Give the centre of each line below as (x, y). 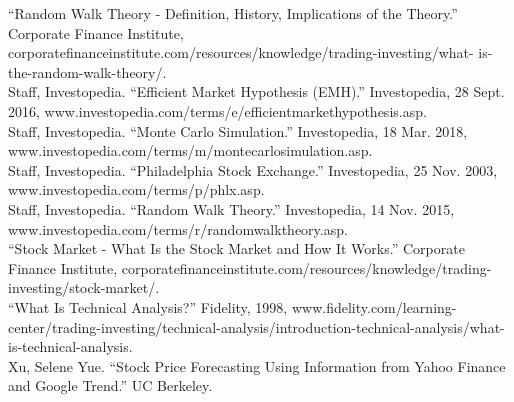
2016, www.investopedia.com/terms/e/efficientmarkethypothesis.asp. (217, 110)
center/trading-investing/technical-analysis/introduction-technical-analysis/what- (256, 326)
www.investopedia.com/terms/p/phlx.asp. (136, 189)
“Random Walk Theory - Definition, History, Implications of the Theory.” (233, 13)
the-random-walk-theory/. (87, 71)
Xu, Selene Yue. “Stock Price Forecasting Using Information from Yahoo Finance (257, 365)
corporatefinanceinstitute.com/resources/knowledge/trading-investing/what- (241, 52)
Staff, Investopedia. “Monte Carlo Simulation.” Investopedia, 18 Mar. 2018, (238, 130)
